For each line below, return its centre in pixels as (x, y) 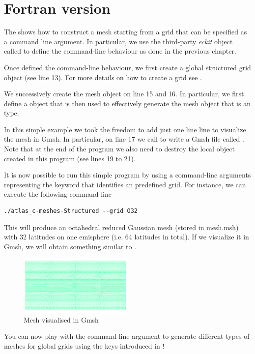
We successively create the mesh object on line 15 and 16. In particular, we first (124, 94)
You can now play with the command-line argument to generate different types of (127, 336)
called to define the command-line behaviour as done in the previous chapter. (120, 51)
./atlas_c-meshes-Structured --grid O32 (71, 211)
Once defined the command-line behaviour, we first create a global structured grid (127, 67)
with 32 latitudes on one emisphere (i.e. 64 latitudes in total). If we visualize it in (127, 237)
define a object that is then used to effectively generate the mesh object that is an (127, 103)
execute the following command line (58, 194)
